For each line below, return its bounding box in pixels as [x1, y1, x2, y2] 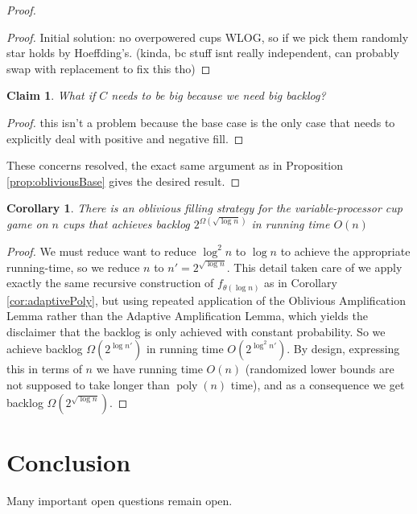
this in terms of [6, 360, 82, 377]
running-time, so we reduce [6, 258, 140, 275]
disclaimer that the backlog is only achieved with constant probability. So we [6, 323, 386, 339]
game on [6, 216, 48, 232]
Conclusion [6, 445, 131, 478]
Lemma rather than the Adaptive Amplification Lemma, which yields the [6, 307, 368, 324]
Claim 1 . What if [6, 87, 96, 104]
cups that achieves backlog [62, 216, 190, 232]
